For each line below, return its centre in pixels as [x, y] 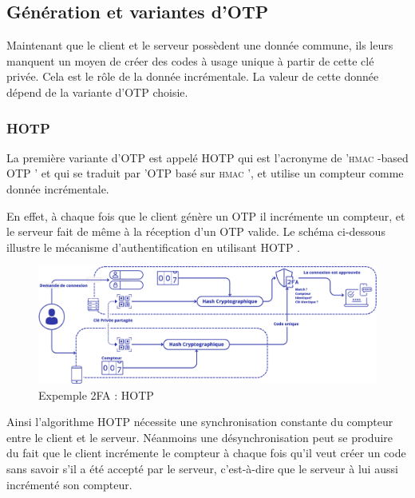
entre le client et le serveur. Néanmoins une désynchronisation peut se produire [200, 437]
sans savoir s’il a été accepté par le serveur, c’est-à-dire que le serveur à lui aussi [202, 469]
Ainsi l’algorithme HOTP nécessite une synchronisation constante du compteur [200, 422]
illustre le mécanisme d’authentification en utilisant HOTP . [153, 247]
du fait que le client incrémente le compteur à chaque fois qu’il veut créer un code [206, 453]
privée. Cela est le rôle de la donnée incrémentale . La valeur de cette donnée [193, 76]
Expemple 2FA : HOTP [96, 394]
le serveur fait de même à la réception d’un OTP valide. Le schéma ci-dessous [196, 231]
